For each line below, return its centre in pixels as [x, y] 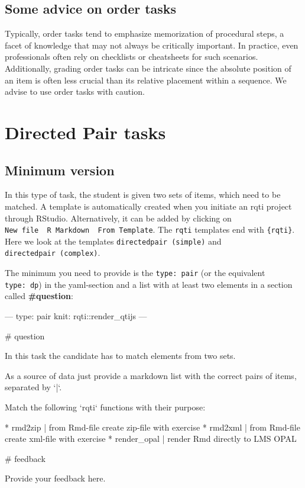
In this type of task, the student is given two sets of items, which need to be [143, 195]
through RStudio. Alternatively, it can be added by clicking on [118, 218]
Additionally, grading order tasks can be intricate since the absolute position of [148, 68]
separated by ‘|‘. [33, 387]
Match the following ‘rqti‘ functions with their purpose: [105, 407]
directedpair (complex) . [53, 253]
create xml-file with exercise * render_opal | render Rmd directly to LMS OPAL [151, 439]
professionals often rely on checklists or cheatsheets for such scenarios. [132, 57]
